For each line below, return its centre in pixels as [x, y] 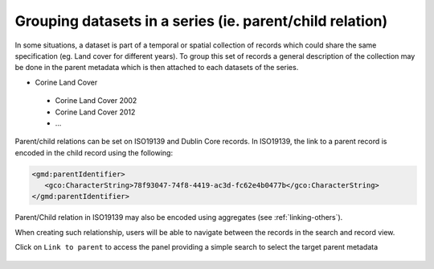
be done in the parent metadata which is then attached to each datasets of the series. [157, 68]
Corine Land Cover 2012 [95, 112]
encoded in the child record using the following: [94, 152]
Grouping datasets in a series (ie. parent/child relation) [201, 21]
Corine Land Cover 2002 [96, 101]
